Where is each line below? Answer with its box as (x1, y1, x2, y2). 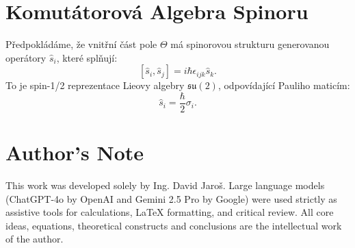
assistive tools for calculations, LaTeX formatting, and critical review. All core (5, 205, 334, 219)
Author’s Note (5, 138, 144, 166)
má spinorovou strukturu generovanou (170, 37, 330, 51)
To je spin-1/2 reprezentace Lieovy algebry (5, 78, 185, 92)
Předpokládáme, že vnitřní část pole (5, 37, 157, 51)
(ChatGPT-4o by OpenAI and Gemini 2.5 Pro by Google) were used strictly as (5, 191, 337, 206)
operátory (5, 50, 47, 64)
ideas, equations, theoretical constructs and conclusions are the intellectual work (5, 218, 342, 232)
